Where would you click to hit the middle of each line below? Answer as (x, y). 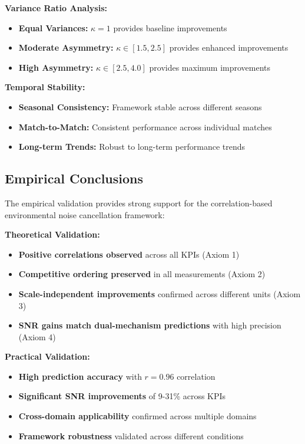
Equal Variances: (53, 27)
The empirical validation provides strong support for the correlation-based (139, 203)
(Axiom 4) (37, 336)
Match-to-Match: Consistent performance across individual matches (145, 126)
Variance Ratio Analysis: (56, 8)
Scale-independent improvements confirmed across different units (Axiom (160, 293)
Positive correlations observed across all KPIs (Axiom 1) (129, 254)
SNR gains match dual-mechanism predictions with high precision (150, 325)
